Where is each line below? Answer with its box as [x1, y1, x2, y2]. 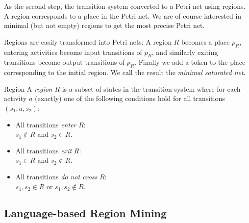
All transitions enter [15, 119, 76, 129]
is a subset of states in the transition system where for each [62, 83, 241, 94]
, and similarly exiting [151, 47, 218, 57]
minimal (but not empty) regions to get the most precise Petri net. [4, 20, 205, 30]
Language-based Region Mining [4, 205, 167, 220]
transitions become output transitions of [4, 57, 125, 67]
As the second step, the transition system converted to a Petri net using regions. [4, 1, 246, 11]
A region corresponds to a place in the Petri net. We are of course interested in [4, 10, 242, 21]
